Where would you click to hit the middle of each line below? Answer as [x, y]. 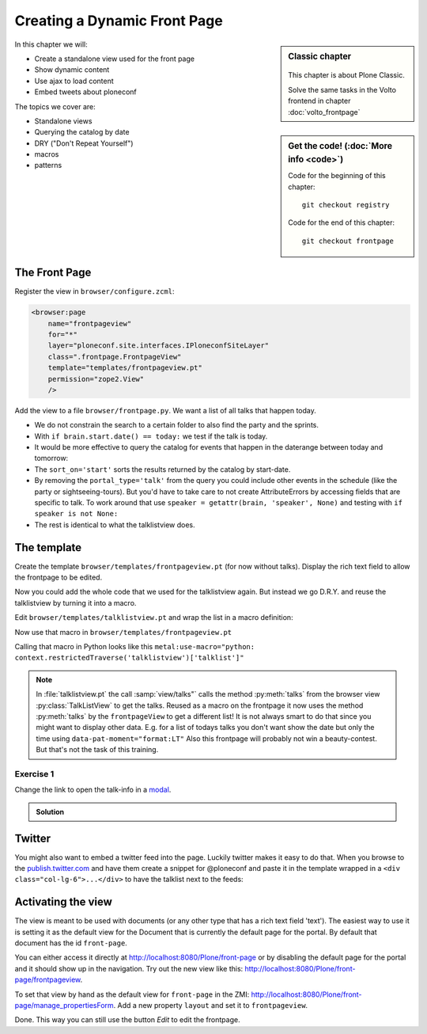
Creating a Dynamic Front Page [119, 21]
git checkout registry [346, 205]
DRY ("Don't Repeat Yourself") [84, 143]
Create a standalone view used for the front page [115, 59]
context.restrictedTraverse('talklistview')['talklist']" [129, 658]
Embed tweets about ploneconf [86, 92]
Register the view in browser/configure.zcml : [94, 291]
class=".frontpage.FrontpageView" [115, 357]
